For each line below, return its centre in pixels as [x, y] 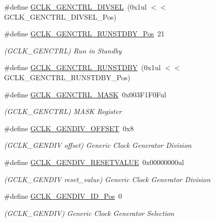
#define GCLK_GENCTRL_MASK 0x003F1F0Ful [85, 94]
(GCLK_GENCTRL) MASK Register [63, 111]
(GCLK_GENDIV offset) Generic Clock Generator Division [98, 145]
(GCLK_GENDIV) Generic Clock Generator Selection [89, 213]
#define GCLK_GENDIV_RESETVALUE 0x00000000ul [94, 162]
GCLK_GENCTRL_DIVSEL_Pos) [60, 16]
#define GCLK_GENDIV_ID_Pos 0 [63, 196]
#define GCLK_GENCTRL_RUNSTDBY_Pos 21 [84, 34]
